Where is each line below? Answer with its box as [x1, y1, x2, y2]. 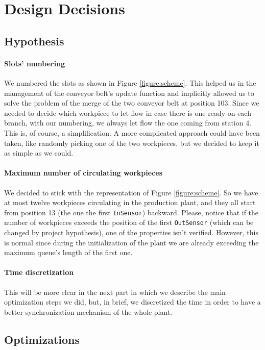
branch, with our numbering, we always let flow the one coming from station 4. [4, 117, 252, 128]
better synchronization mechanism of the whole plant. [4, 306, 173, 317]
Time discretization [4, 267, 74, 278]
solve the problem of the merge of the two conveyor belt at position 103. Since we [4, 97, 259, 108]
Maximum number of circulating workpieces [4, 167, 163, 178]
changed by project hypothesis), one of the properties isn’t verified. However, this [4, 227, 258, 237]
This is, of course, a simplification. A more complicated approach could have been [4, 127, 260, 138]
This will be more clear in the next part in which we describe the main [4, 286, 226, 297]
